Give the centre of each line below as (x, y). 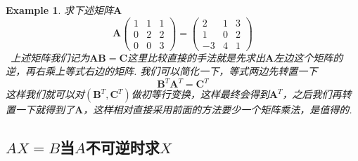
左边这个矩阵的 (308, 57)
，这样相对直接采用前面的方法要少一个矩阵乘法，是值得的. (218, 110)
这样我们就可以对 (45, 94)
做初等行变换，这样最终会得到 (200, 94)
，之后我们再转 (317, 94)
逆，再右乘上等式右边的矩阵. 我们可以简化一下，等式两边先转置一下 (162, 71)
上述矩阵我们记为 (50, 57)
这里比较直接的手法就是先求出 (197, 57)
